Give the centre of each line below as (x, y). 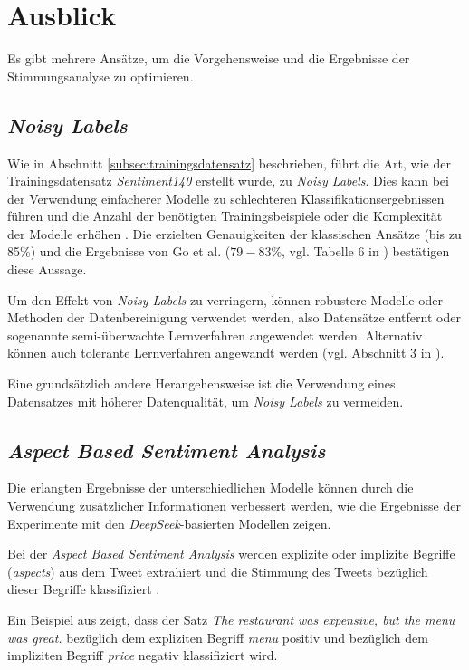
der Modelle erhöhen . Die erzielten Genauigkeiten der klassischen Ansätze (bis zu (234, 233)
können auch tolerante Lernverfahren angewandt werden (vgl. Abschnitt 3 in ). (226, 353)
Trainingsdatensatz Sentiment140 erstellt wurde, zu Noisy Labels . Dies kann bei (228, 181)
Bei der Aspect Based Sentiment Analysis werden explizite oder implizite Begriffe (231, 554)
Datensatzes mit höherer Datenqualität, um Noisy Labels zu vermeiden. (206, 401)
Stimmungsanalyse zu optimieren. (100, 76)
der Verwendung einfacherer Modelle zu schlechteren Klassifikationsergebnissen (226, 198)
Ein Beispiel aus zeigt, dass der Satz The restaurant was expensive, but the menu (231, 619)
